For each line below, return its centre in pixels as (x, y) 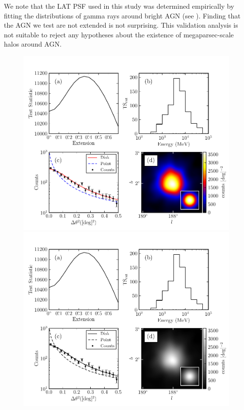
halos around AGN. (33, 44)
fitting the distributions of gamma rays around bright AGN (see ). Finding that (122, 15)
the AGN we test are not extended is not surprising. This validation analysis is (121, 25)
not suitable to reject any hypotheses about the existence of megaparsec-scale (119, 34)
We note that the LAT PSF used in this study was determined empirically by (119, 6)
